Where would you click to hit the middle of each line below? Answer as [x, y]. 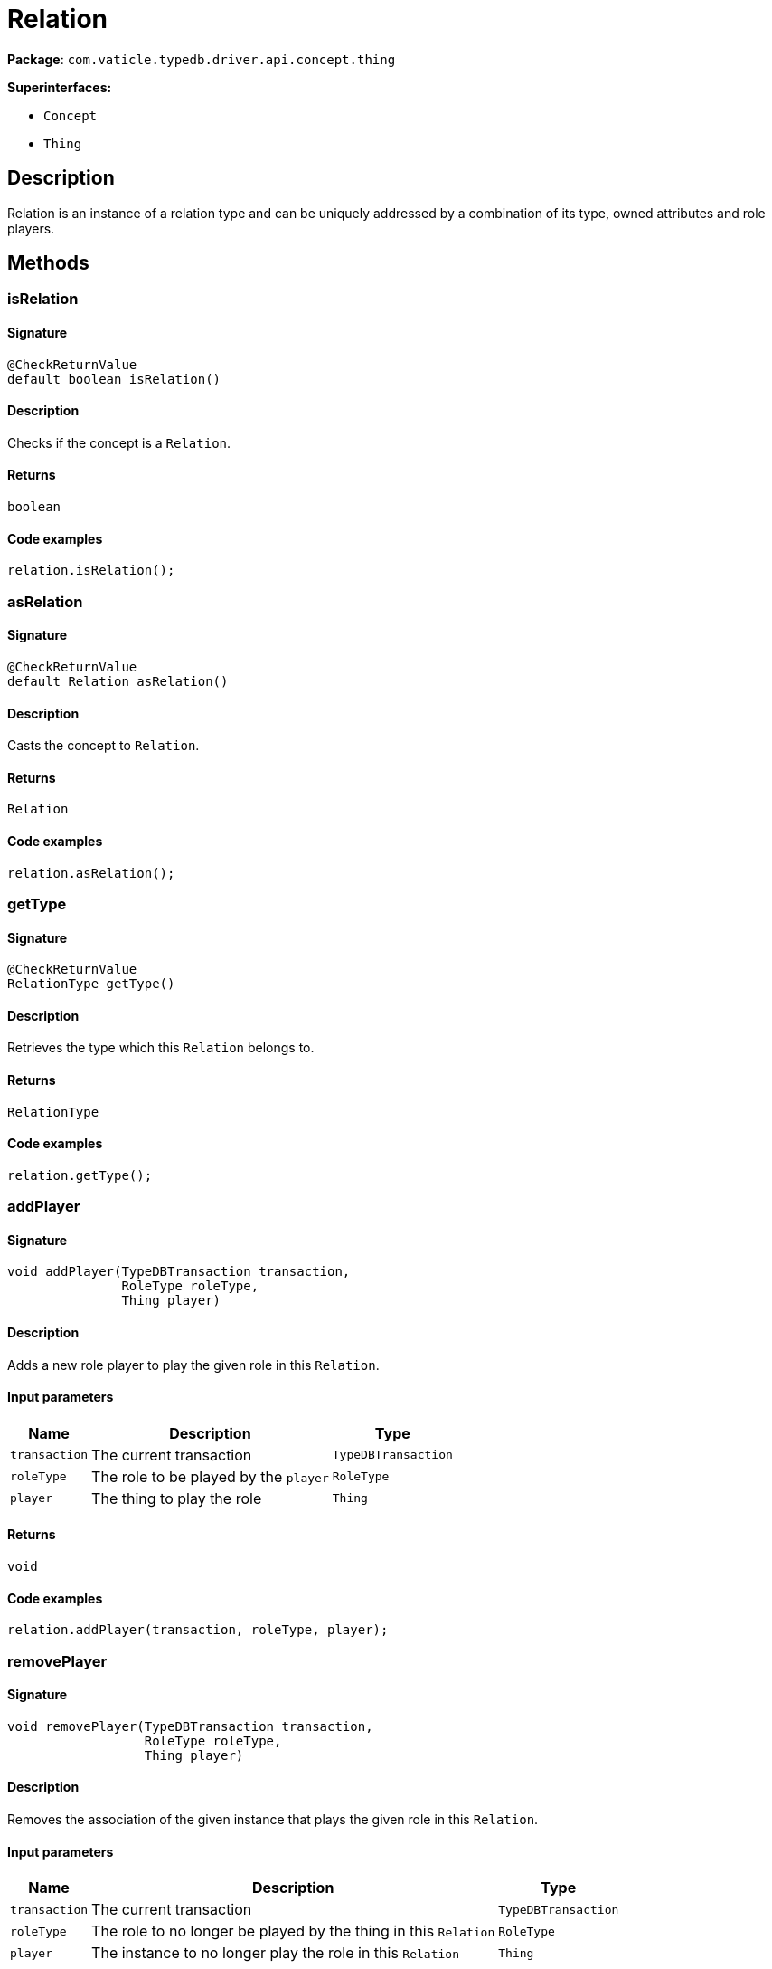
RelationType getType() [91, 984]
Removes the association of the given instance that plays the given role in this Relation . [273, 1820]
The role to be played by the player [210, 1476]
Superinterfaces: [60, 87]
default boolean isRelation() [114, 379]
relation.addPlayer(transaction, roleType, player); [198, 1630]
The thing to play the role [177, 1498]
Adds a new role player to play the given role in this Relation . [193, 1365]
